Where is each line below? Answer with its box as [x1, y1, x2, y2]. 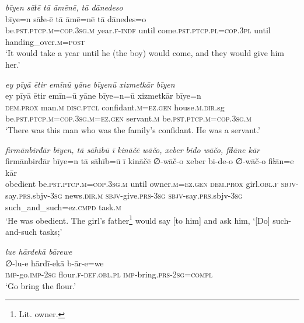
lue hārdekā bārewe [5, 245, 72, 257]
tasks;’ [39, 225, 62, 238]
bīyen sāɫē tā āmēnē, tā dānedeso [5, 1, 123, 13]
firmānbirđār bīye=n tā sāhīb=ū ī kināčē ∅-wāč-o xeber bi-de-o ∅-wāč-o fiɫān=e [5, 155, 294, 167]
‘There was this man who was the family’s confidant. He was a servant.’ [5, 123, 260, 136]
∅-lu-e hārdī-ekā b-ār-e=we [5, 256, 104, 269]
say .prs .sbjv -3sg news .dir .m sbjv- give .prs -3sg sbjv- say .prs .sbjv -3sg [5, 189, 243, 201]
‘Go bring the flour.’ [5, 279, 76, 291]
